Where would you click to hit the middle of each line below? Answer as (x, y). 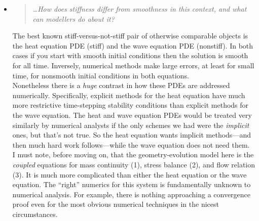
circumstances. (35, 214)
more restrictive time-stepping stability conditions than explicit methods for (131, 105)
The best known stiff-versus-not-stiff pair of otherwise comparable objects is (130, 36)
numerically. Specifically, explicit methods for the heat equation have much (129, 95)
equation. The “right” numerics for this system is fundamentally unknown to (132, 184)
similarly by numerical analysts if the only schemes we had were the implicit (131, 125)
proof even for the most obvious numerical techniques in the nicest (116, 204)
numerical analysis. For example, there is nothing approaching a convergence (132, 194)
